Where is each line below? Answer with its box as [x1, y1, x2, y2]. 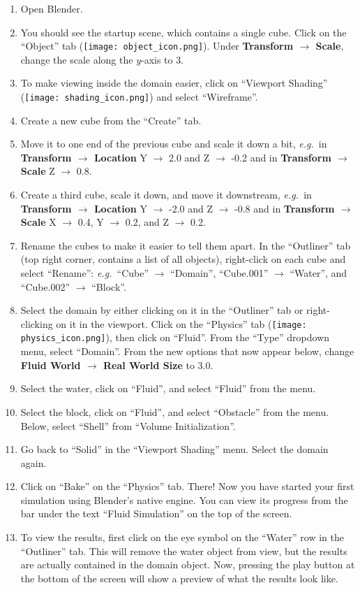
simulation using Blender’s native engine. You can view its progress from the [20, 492, 348, 507]
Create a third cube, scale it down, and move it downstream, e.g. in [20, 187, 312, 202]
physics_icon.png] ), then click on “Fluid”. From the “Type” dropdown [20, 330, 330, 345]
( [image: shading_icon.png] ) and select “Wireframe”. [20, 89, 258, 104]
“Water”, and [290, 266, 347, 280]
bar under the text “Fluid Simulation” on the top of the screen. [20, 506, 292, 521]
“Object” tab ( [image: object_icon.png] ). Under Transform [20, 38, 294, 53]
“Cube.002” [20, 279, 70, 294]
